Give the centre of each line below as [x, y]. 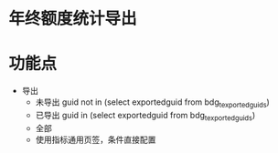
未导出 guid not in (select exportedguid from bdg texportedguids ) [153, 103]
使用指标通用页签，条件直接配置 [96, 139]
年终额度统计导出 [73, 19]
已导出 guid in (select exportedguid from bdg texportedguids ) [145, 116]
